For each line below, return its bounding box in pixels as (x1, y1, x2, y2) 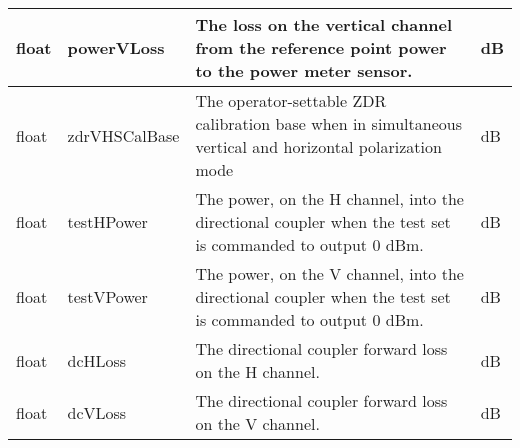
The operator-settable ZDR (195, 89, 387, 112)
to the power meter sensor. (195, 59, 413, 82)
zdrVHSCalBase (67, 123, 180, 147)
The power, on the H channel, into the (195, 187, 464, 210)
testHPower (67, 210, 148, 233)
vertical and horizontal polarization (195, 135, 442, 158)
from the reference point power (195, 36, 447, 59)
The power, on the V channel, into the (195, 262, 464, 285)
